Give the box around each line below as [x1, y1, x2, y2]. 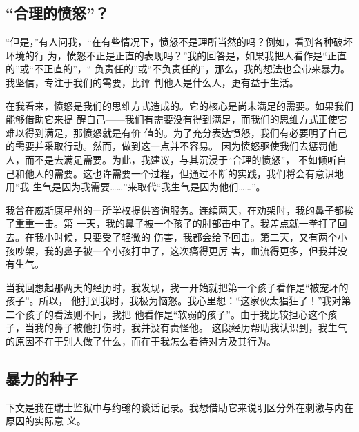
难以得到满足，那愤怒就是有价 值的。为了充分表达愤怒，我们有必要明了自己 [6, 125, 347, 139]
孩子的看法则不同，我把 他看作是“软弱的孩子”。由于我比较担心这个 [24, 306, 327, 321]
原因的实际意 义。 [6, 413, 86, 428]
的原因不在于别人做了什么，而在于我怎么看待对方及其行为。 [6, 334, 276, 348]
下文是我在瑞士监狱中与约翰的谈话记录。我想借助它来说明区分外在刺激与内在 [6, 400, 353, 414]
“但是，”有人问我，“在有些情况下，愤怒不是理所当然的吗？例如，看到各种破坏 [6, 35, 353, 49]
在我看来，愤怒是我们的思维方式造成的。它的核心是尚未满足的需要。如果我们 [6, 98, 353, 112]
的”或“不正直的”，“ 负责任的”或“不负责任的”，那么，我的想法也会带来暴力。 [6, 61, 350, 76]
